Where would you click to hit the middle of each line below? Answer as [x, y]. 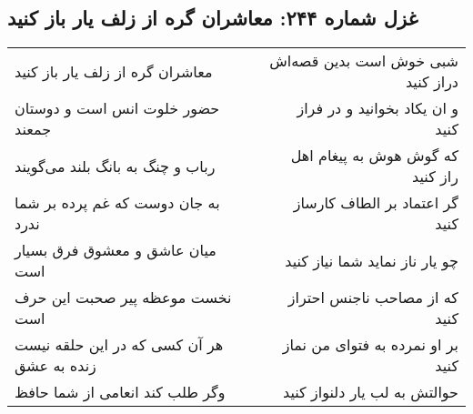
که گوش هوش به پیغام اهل [374, 156]
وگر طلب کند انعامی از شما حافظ [120, 392]
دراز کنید [432, 82]
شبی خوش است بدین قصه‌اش [364, 61]
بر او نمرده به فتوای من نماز [370, 345]
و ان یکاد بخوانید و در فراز [377, 108]
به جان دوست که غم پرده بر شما [117, 203]
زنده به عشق [55, 366]
